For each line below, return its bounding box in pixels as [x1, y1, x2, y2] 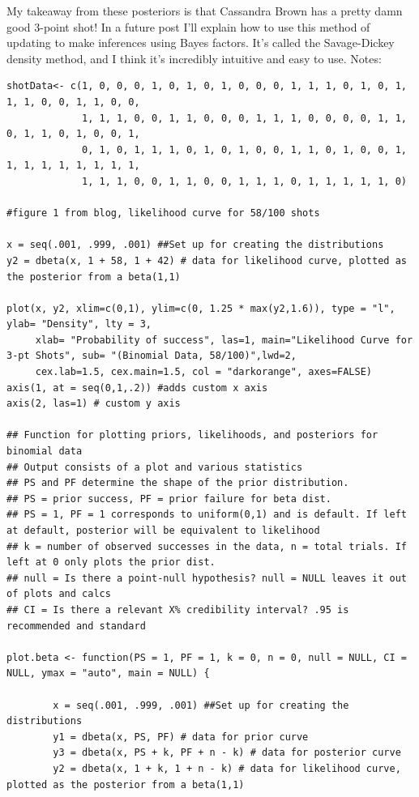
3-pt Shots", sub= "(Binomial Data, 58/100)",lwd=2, [6, 350, 297, 362]
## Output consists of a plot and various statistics [6, 461, 303, 473]
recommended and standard [6, 620, 146, 632]
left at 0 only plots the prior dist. [6, 556, 216, 569]
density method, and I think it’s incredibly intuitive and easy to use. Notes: [6, 49, 382, 66]
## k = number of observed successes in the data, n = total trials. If [6, 540, 407, 552]
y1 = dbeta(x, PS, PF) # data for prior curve [53, 731, 309, 743]
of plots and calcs [6, 588, 111, 600]
